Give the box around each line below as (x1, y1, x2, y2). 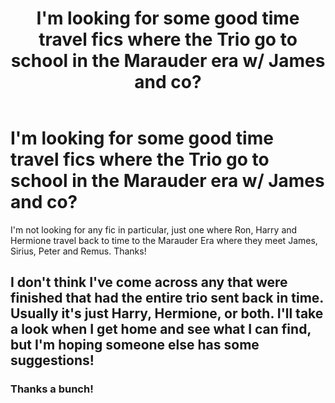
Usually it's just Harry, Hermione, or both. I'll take (10, 305, 324, 322)
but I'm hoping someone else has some (10, 337, 260, 354)
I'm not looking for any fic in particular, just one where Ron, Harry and (10, 223, 298, 236)
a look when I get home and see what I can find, (10, 321, 312, 338)
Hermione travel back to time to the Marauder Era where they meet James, (10, 234, 318, 246)
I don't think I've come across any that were (10, 274, 288, 291)
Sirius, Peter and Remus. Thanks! (10, 245, 147, 257)
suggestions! (10, 352, 95, 369)
